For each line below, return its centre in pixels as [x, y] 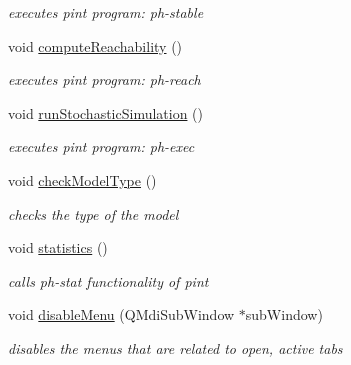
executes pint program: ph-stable [106, 12]
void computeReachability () [95, 45]
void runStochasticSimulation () [106, 112]
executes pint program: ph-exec [101, 146]
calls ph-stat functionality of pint [108, 280]
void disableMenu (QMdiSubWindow [121, 314]
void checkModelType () [82, 179]
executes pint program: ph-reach [104, 79]
